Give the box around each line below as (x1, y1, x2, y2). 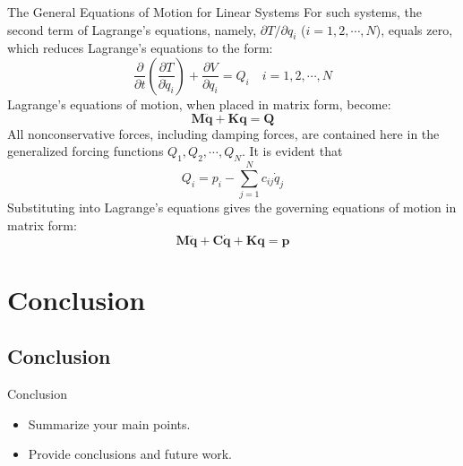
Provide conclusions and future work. (28, 444, 233, 463)
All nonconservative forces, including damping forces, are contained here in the (7, 124, 440, 142)
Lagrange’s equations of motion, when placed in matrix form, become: (7, 94, 391, 113)
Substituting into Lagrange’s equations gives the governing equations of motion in (7, 198, 457, 217)
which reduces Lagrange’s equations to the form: (7, 39, 273, 57)
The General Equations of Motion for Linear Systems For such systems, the (7, 3, 422, 21)
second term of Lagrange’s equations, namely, (7, 20, 257, 39)
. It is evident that (241, 142, 343, 160)
